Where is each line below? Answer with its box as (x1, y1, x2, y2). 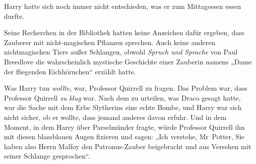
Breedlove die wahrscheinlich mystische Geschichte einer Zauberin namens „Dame (4, 56, 252, 66)
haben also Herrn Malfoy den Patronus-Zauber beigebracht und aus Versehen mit (4, 141, 252, 151)
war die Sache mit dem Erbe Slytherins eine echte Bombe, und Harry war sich (4, 102, 242, 112)
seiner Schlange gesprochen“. (4, 151, 90, 161)
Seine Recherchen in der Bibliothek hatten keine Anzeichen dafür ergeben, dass (4, 27, 245, 38)
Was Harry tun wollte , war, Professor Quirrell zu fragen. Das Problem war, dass (4, 83, 248, 93)
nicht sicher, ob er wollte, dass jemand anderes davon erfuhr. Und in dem (4, 111, 227, 122)
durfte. (4, 10, 24, 21)
